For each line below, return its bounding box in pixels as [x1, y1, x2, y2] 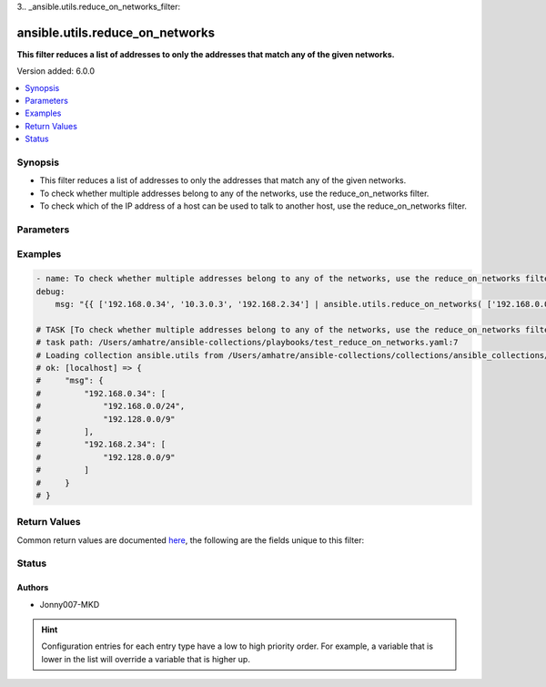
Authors [16, 582, 49, 593]
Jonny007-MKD [39, 599, 100, 610]
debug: [35, 286, 66, 296]
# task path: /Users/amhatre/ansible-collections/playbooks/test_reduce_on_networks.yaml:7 [35, 337, 459, 348]
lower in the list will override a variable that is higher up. [41, 653, 250, 664]
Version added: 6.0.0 [16, 66, 96, 77]
